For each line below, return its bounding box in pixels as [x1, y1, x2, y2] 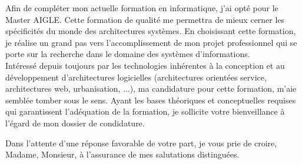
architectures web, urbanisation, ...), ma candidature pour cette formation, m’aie [5, 82, 297, 95]
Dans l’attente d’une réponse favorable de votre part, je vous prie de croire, [5, 136, 277, 149]
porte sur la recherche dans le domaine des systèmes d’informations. [5, 48, 250, 60]
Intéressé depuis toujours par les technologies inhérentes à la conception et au [5, 59, 285, 71]
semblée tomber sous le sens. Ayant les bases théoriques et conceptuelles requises [5, 93, 296, 106]
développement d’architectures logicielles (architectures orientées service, [5, 71, 267, 83]
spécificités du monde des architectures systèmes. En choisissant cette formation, [5, 25, 296, 37]
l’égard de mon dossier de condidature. [5, 116, 145, 129]
